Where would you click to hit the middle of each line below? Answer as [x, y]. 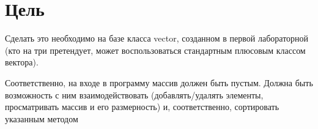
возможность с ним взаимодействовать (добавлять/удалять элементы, [134, 94]
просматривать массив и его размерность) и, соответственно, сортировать [142, 107]
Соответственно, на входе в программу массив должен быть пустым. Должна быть [159, 82]
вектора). [22, 62]
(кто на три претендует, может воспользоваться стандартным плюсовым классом [155, 50]
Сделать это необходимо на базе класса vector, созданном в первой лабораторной [157, 38]
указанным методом [42, 118]
